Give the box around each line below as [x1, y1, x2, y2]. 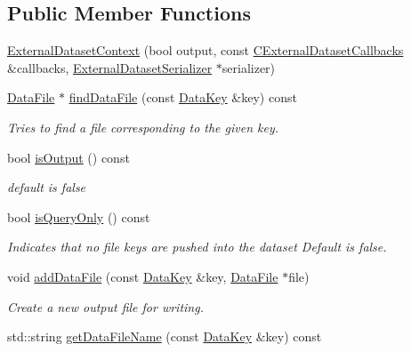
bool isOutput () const [7, 148, 130, 166]
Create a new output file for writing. [7, 297, 204, 316]
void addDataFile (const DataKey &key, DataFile [7, 267, 278, 285]
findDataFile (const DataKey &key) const [68, 88, 297, 107]
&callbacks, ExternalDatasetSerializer [7, 58, 213, 76]
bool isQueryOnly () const [7, 207, 150, 226]
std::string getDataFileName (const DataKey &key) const [7, 327, 322, 346]
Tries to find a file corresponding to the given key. [7, 117, 279, 136]
